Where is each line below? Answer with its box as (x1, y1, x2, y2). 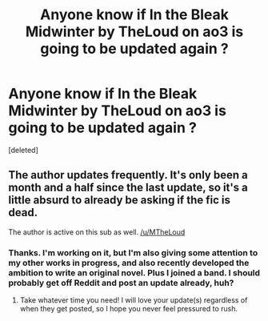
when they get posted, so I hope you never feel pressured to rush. (19, 304, 238, 314)
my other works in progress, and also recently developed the (8, 257, 250, 268)
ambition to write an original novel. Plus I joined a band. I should (8, 267, 261, 278)
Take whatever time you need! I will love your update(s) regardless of (19, 295, 248, 305)
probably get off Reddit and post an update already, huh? (8, 277, 234, 288)
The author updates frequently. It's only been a (8, 168, 248, 182)
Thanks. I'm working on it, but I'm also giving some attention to (8, 247, 258, 258)
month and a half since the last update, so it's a (8, 181, 248, 195)
